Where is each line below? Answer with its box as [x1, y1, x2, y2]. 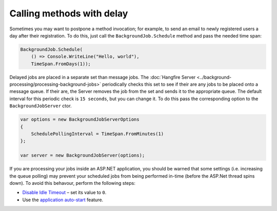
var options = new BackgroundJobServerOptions [20, 117, 140, 123]
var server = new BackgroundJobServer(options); [20, 152, 145, 159]
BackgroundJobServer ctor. [9, 103, 72, 109]
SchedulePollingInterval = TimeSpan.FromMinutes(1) [31, 131, 164, 137]
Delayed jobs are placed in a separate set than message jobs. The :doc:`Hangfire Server [9, 74, 196, 80]
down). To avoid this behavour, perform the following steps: [9, 180, 135, 186]
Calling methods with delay [9, 8, 128, 19]
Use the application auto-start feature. [22, 197, 104, 203]
